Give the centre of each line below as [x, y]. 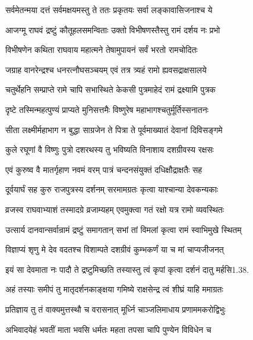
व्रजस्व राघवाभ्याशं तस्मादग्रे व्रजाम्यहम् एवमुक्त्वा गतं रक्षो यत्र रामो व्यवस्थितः [115, 209]
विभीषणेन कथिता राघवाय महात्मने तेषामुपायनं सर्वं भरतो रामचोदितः [102, 50]
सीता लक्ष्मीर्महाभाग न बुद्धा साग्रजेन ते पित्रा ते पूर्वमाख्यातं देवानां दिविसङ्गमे [114, 129]
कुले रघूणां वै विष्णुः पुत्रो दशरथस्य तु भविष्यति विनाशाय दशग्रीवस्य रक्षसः [110, 149]
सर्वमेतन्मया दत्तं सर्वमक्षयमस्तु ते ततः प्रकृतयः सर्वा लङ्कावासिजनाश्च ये [109, 10]
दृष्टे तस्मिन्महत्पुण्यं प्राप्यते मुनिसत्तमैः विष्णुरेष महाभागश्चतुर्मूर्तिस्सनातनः [107, 109]
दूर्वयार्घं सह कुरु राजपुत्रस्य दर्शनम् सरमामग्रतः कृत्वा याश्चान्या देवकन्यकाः [112, 189]
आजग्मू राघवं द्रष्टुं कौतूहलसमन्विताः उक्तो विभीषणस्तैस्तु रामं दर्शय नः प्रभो [113, 29]
